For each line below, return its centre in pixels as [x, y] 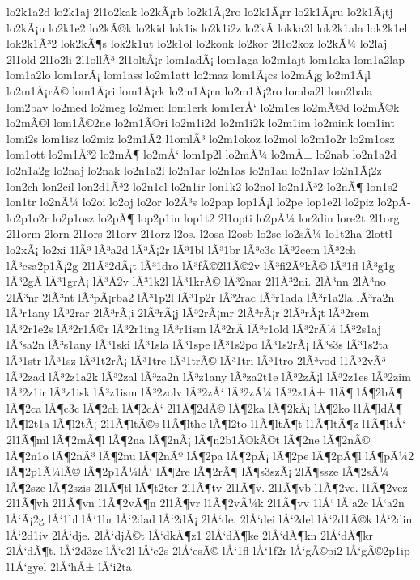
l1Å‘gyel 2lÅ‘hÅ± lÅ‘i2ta [69, 566]
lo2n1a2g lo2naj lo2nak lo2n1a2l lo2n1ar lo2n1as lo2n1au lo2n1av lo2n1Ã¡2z [194, 169]
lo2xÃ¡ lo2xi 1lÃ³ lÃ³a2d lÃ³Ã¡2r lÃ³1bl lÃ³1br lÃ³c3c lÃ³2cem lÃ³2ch [181, 249]
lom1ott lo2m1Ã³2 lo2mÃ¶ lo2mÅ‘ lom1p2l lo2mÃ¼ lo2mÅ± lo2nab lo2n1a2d [202, 154]
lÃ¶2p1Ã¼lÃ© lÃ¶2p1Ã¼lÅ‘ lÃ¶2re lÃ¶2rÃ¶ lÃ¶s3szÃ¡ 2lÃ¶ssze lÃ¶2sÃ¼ [198, 471]
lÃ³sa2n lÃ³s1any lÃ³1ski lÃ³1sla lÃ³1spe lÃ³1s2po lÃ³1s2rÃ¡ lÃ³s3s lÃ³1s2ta [197, 344]
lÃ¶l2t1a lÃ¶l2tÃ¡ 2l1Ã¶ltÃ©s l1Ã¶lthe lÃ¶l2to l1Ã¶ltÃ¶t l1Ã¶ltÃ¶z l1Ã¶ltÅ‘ [206, 423]
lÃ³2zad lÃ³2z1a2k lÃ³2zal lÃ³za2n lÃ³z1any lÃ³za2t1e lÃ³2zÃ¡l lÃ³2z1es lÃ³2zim [209, 376]
